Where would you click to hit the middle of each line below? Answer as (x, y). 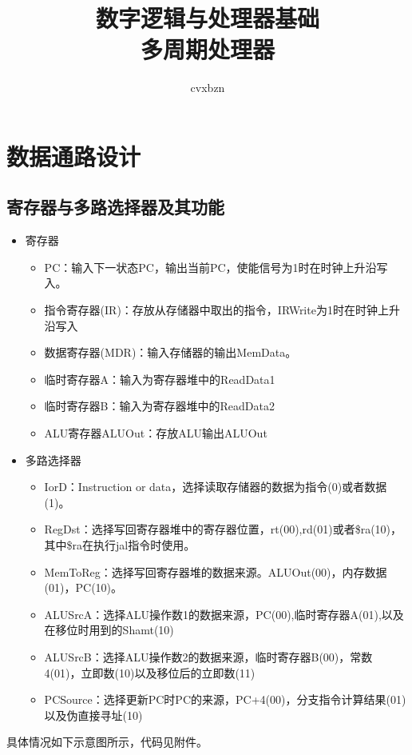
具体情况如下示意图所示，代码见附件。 (107, 742)
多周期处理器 (207, 49)
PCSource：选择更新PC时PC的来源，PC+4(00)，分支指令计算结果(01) (225, 699)
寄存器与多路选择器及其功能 (115, 207)
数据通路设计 (74, 156)
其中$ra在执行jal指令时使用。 (120, 545)
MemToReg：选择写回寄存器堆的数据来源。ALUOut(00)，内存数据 (216, 571)
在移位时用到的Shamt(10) (109, 630)
